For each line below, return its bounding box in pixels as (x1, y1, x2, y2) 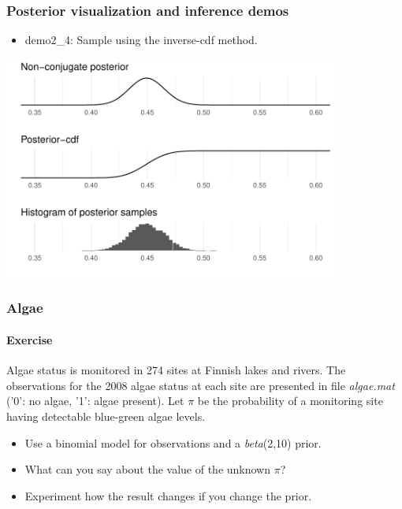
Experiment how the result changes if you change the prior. (24, 487, 312, 503)
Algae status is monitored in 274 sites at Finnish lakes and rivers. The (6, 362, 346, 378)
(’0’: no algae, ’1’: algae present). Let (6, 392, 184, 409)
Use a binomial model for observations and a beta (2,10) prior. (24, 434, 322, 451)
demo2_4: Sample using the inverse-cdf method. (24, 32, 258, 48)
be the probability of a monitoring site (197, 392, 383, 409)
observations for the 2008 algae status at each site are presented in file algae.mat (6, 377, 395, 393)
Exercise (6, 332, 53, 347)
